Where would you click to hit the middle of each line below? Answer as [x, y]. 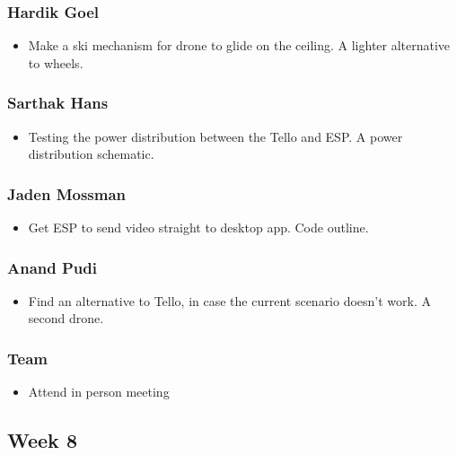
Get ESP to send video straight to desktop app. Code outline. [198, 227]
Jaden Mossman [67, 193]
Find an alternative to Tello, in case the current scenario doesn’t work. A [230, 300]
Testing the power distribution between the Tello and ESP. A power [215, 136]
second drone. [66, 318]
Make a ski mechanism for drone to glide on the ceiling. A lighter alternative [239, 45]
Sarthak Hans [58, 103]
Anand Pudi [52, 267]
